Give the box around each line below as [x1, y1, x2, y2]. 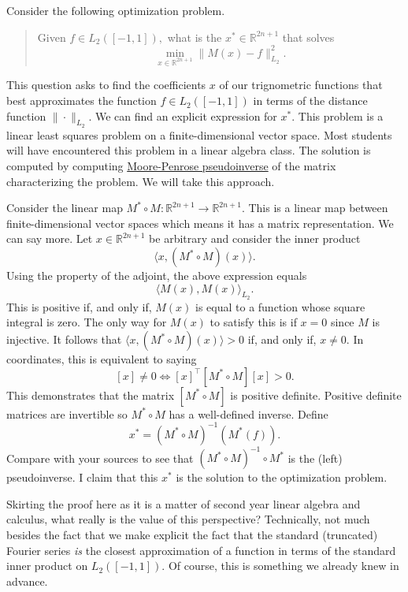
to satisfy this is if [210, 314, 297, 330]
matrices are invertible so [6, 405, 128, 422]
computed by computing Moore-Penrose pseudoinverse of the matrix [6, 158, 336, 174]
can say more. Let [6, 230, 93, 247]
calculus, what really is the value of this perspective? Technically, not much [6, 511, 370, 527]
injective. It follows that [6, 331, 122, 347]
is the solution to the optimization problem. [176, 469, 388, 486]
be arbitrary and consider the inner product [149, 230, 361, 247]
